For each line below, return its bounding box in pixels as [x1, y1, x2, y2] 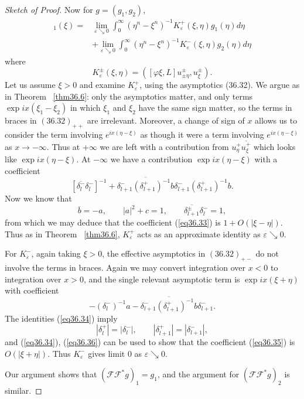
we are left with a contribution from [100, 140, 229, 152]
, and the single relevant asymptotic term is [83, 272, 240, 285]
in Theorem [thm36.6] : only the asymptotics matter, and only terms [5, 90, 253, 102]
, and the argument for [157, 368, 240, 380]
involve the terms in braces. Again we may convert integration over [5, 261, 245, 274]
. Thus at [46, 140, 80, 152]
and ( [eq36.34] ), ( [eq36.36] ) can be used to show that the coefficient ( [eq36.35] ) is [5, 336, 295, 348]
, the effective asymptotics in [102, 247, 206, 260]
